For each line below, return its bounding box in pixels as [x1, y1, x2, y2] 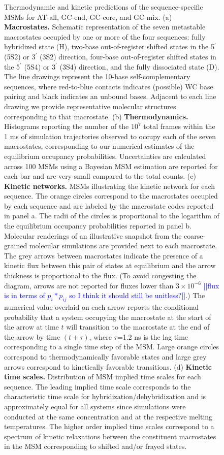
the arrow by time [4, 331, 60, 342]
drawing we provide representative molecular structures [4, 101, 176, 111]
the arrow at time [4, 321, 59, 332]
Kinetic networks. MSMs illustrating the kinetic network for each [4, 180, 215, 191]
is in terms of [4, 290, 45, 301]
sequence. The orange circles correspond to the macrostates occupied [4, 190, 218, 201]
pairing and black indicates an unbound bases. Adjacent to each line [4, 91, 216, 102]
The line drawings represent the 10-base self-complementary [4, 71, 190, 82]
